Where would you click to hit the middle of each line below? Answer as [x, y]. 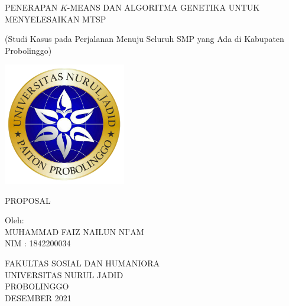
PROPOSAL [28, 200]
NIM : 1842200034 [38, 243]
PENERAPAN [31, 7]
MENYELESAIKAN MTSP [56, 19]
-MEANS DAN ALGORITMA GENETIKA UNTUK [163, 7]
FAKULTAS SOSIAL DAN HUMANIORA [82, 263]
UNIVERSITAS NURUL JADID [64, 274]
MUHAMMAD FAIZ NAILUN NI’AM [74, 231]
